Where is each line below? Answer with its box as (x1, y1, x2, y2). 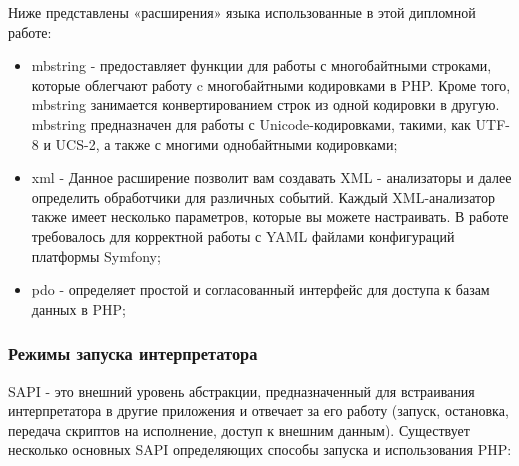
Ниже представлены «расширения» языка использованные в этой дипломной (8, 2, 476, 22)
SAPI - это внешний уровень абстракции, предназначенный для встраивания (8, 380, 475, 401)
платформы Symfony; (31, 245, 161, 266)
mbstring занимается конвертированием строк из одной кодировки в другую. (31, 94, 500, 115)
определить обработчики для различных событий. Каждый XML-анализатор (31, 186, 495, 207)
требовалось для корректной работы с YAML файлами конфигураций (31, 225, 455, 246)
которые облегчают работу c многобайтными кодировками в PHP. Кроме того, (31, 74, 511, 95)
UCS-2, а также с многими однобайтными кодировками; (55, 133, 398, 154)
